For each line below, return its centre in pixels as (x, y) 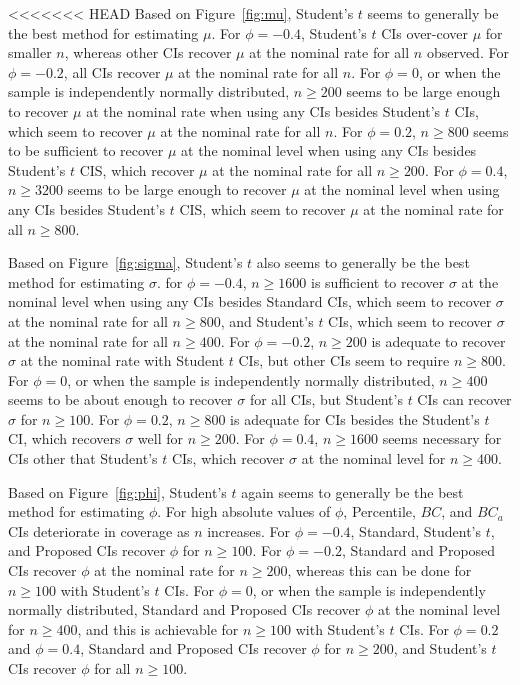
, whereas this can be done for (379, 570)
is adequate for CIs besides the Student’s (355, 418)
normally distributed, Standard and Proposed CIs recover (184, 609)
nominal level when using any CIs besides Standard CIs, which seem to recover (250, 301)
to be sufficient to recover (86, 150)
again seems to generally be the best (352, 491)
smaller (30, 52)
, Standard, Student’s (415, 530)
